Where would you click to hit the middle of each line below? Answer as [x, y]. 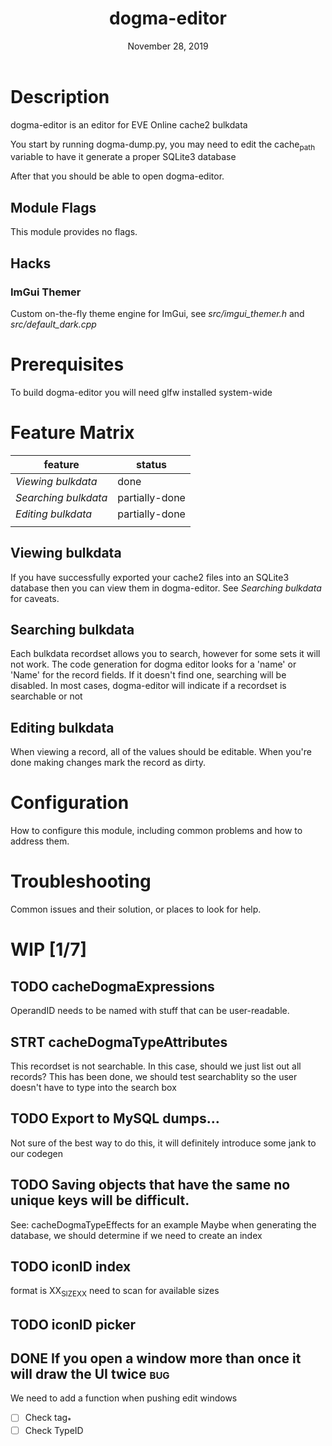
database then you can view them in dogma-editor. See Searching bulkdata [166, 588]
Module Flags [53, 207]
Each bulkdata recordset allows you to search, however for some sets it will [165, 654]
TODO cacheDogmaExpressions [112, 986]
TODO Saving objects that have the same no [150, 1185]
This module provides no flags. [74, 232]
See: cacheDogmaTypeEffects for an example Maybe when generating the [163, 1224]
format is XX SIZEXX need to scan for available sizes [115, 1292]
